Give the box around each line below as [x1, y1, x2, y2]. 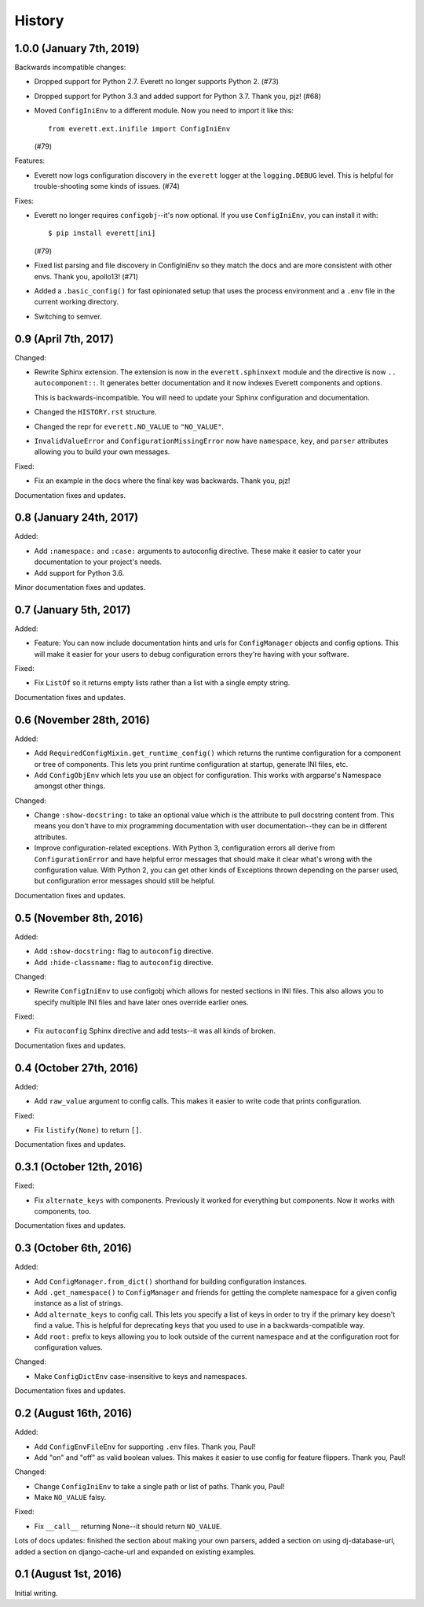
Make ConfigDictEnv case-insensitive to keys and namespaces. [34, 1371, 247, 1380]
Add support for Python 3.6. [34, 568, 125, 577]
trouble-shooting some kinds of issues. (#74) [34, 182, 181, 191]
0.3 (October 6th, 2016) [14, 1241, 133, 1255]
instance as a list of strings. [34, 1299, 123, 1308]
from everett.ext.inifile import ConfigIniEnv [48, 124, 231, 133]
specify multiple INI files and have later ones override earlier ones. [34, 997, 249, 1007]
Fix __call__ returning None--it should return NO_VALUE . [34, 1521, 223, 1531]
